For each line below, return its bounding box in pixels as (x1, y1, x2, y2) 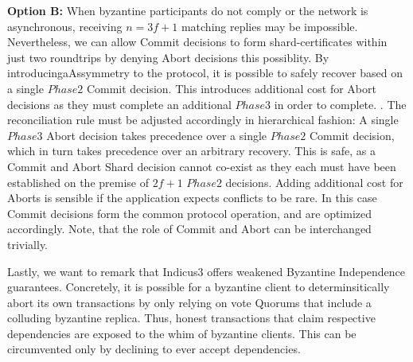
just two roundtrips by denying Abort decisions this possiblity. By (7, 49, 329, 65)
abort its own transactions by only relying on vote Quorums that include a (7, 294, 372, 310)
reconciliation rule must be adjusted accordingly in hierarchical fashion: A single (7, 111, 399, 128)
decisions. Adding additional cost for (225, 173, 403, 190)
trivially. (7, 235, 49, 252)
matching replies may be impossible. (181, 18, 358, 34)
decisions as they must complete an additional (7, 95, 232, 112)
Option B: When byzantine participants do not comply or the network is (7, 2, 368, 18)
